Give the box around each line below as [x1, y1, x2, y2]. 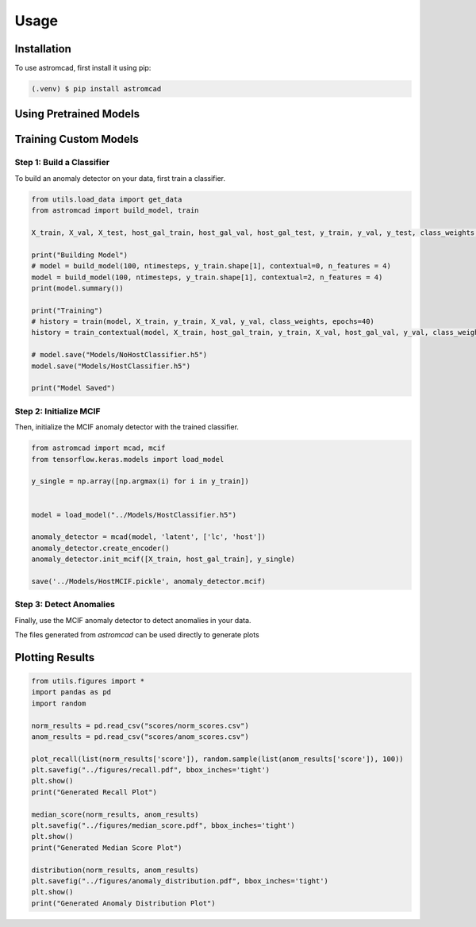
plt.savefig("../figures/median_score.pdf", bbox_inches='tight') [31, 821, 295, 830]
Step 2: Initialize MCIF [14, 406, 101, 417]
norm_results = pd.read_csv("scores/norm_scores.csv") [31, 721, 249, 730]
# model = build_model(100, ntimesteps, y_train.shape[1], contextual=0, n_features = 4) [31, 262, 392, 271]
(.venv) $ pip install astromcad [31, 84, 162, 94]
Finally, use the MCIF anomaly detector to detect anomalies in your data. [14, 615, 251, 625]
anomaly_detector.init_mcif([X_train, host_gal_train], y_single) [31, 555, 295, 564]
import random [31, 698, 86, 708]
